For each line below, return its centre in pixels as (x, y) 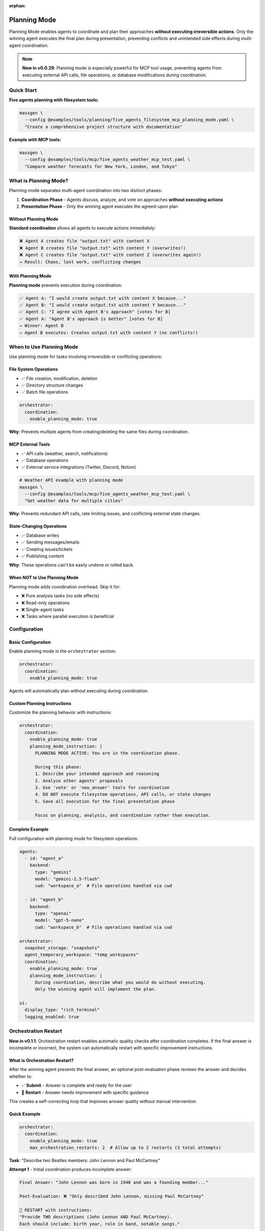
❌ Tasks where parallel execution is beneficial (68, 616)
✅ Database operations (45, 460)
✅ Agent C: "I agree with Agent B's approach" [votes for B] (95, 312)
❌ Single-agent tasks (43, 609)
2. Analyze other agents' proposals (79, 781)
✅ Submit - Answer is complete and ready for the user (77, 1085)
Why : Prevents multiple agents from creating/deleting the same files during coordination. (99, 432)
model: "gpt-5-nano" (60, 920)
